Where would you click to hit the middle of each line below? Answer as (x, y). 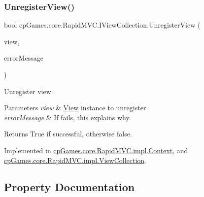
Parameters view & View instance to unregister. (76, 108)
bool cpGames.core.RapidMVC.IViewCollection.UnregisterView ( (102, 25)
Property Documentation (69, 186)
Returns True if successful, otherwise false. (68, 134)
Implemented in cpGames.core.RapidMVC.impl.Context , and (96, 150)
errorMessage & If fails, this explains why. (68, 117)
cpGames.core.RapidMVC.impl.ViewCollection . (75, 160)
